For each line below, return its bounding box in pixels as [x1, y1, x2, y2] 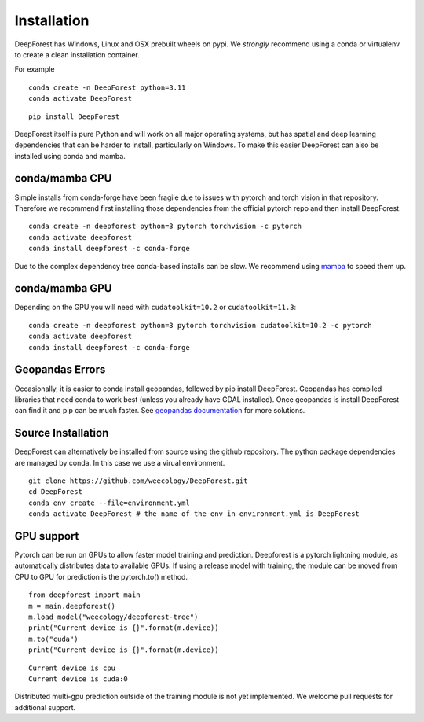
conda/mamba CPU [14, 171, 112, 185]
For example [14, 64, 55, 74]
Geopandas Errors [14, 363, 106, 377]
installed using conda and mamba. [14, 151, 126, 160]
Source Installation [14, 426, 109, 440]
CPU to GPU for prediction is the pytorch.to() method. [14, 572, 188, 581]
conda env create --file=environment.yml [28, 498, 190, 507]
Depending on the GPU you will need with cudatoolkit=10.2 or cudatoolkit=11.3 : [14, 303, 297, 312]
